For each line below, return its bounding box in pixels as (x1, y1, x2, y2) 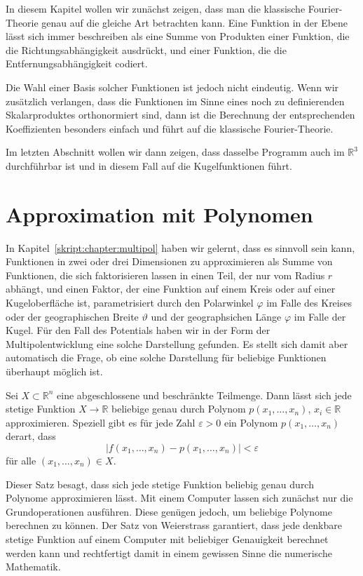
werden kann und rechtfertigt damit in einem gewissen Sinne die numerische (6, 545, 332, 560)
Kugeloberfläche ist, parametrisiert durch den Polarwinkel (6, 295, 254, 310)
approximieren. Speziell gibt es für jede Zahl (6, 415, 196, 429)
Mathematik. (6, 559, 61, 574)
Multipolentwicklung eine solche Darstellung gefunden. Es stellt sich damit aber (6, 336, 348, 351)
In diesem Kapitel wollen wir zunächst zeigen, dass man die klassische (6, 1, 306, 15)
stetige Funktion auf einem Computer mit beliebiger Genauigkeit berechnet (6, 531, 329, 546)
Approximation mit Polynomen (6, 199, 313, 228)
